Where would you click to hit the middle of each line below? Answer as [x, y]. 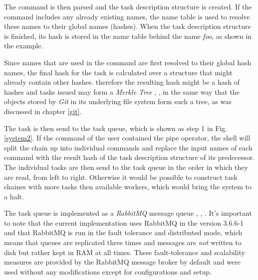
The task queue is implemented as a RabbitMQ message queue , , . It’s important [128, 213]
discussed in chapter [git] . [43, 111]
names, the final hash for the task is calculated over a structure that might [118, 72]
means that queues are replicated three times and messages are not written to [123, 242]
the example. [24, 46]
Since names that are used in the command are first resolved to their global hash [128, 62]
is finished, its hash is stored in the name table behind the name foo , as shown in [128, 36]
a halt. [14, 196]
